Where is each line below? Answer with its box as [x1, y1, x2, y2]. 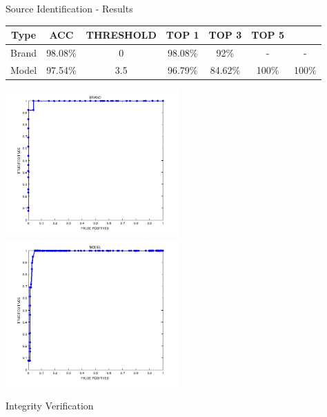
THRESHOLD [86, 28, 157, 42]
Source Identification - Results [6, 1, 133, 15]
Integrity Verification [6, 398, 94, 412]
